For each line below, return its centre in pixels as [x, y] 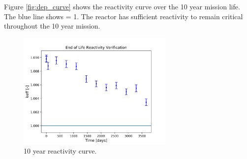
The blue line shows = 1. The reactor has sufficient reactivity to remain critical [123, 16]
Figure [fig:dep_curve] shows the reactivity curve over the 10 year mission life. [122, 6]
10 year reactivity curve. [60, 151]
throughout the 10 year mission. [52, 26]
